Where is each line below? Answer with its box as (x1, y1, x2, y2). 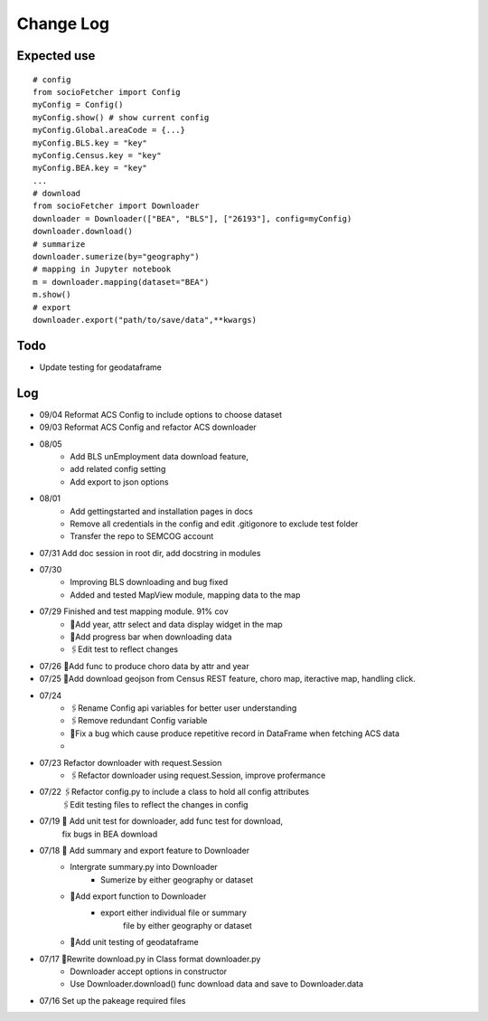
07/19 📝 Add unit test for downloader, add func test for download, (39, 816, 284, 827)
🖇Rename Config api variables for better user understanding (70, 703, 297, 714)
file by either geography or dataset (123, 920, 252, 931)
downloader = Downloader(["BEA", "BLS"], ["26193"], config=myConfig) (33, 213, 352, 223)
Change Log (16, 14, 110, 33)
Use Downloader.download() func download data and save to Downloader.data (70, 978, 364, 989)
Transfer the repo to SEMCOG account (70, 531, 214, 542)
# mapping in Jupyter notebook (33, 264, 172, 275)
